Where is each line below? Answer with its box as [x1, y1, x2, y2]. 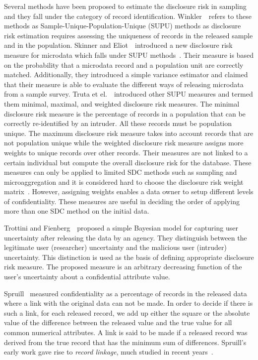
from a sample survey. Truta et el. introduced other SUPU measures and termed [4, 89, 253, 99]
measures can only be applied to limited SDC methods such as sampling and [4, 167, 237, 177]
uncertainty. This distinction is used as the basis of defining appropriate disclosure [4, 251, 254, 262]
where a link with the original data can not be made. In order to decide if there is [4, 298, 253, 308]
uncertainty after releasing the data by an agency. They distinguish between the [4, 232, 247, 242]
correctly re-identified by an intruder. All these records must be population [4, 118, 232, 128]
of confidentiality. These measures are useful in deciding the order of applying [4, 196, 240, 206]
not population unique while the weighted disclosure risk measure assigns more [4, 137, 244, 148]
